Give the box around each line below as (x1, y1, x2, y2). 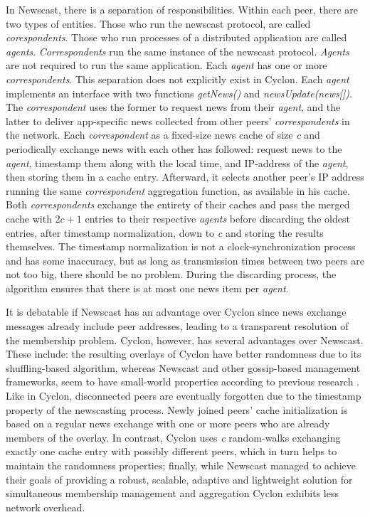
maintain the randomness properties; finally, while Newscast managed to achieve (6, 458, 356, 472)
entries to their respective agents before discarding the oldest (85, 210, 350, 225)
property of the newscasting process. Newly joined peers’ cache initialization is (6, 402, 348, 417)
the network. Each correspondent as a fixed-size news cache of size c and (6, 127, 320, 142)
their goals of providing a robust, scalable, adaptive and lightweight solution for (6, 471, 353, 486)
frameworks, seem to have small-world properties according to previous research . (6, 374, 359, 389)
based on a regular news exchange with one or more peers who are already (6, 416, 330, 431)
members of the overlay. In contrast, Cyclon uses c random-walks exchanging (6, 430, 341, 444)
